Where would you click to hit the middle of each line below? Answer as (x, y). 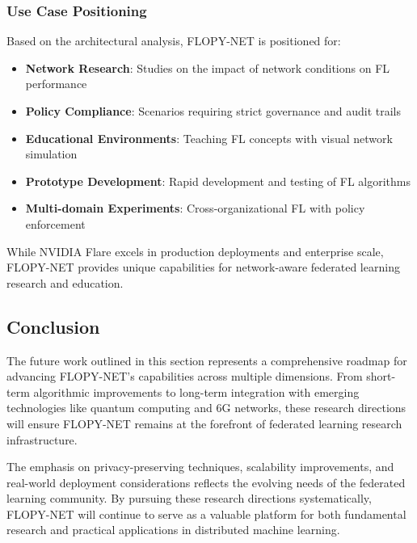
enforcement (55, 223)
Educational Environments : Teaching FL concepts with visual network (209, 138)
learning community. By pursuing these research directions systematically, (189, 498)
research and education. (65, 282)
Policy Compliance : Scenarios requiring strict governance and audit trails (213, 111)
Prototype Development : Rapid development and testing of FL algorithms (218, 181)
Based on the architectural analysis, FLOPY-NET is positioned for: (174, 41)
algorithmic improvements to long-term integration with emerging (196, 391)
